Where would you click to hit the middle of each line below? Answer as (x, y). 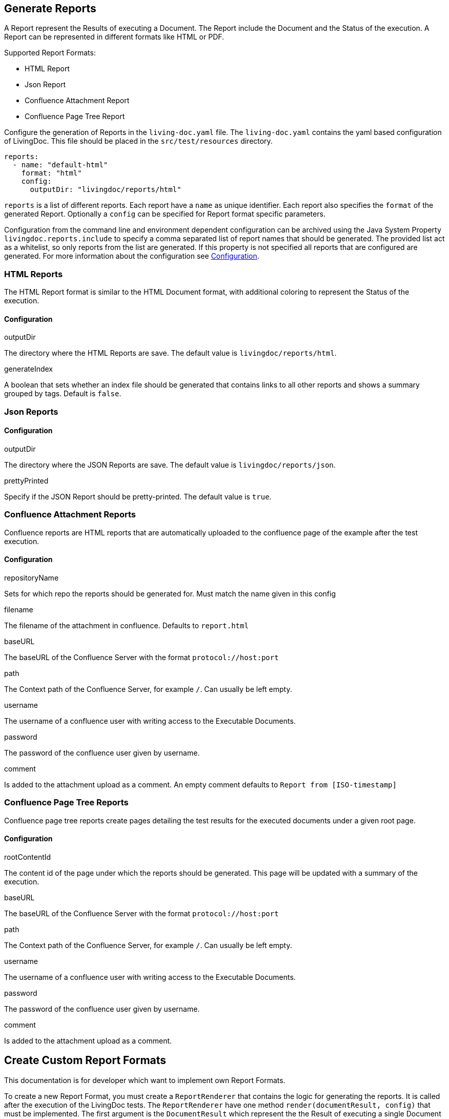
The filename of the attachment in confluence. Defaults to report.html (126, 625)
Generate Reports (50, 8)
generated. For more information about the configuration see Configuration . (132, 256)
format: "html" (52, 173)
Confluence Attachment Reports (70, 515)
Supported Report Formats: (50, 53)
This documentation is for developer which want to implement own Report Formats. (145, 1080)
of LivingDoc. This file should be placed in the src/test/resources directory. (138, 141)
